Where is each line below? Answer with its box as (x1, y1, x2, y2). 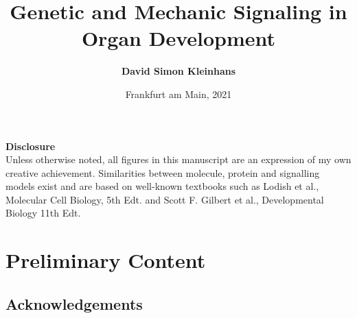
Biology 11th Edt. (5, 206, 81, 220)
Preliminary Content (5, 246, 206, 274)
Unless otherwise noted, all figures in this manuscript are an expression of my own (5, 152, 352, 167)
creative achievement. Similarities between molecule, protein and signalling (5, 165, 320, 180)
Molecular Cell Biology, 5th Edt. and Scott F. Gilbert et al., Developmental (5, 192, 324, 206)
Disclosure (5, 138, 56, 153)
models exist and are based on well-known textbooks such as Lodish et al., (5, 179, 319, 193)
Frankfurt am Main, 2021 (125, 86, 232, 101)
